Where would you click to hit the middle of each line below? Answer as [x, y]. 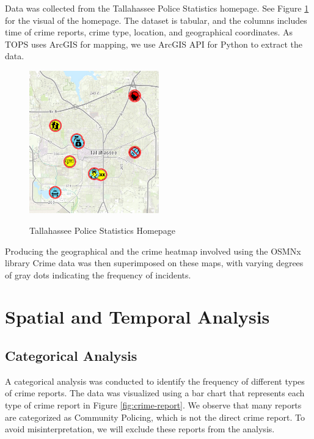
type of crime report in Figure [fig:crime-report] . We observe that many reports [153, 405]
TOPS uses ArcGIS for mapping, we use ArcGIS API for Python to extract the [154, 44]
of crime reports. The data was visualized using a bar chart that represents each [155, 393]
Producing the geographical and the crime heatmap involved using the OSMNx [153, 251]
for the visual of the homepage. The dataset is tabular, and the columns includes [156, 20]
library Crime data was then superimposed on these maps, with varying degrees [154, 263]
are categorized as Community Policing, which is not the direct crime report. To [155, 417]
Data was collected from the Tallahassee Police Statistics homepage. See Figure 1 [157, 8]
